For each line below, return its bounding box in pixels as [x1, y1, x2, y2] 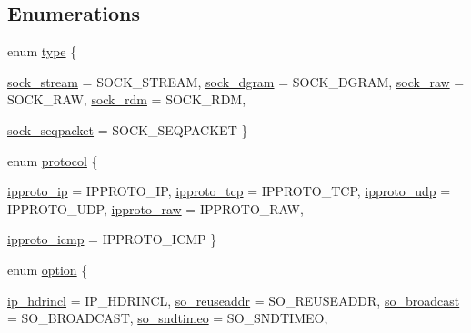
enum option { [7, 260, 88, 279]
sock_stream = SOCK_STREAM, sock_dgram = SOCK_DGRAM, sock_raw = [7, 72, 465, 91]
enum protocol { [7, 151, 98, 170]
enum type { [7, 42, 77, 61]
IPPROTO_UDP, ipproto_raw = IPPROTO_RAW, [7, 199, 304, 218]
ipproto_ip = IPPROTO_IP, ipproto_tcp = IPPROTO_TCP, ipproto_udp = [7, 181, 451, 201]
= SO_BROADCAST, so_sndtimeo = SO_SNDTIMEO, [7, 309, 328, 328]
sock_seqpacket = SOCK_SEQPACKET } [7, 120, 248, 139]
